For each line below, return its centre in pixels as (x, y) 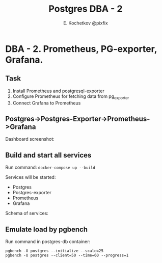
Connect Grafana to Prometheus (47, 103)
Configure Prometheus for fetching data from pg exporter (71, 97)
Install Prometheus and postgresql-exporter (58, 91)
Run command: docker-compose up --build (50, 167)
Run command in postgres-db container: (48, 241)
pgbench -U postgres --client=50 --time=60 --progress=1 (67, 255)
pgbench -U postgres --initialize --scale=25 (54, 251)
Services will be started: (31, 177)
